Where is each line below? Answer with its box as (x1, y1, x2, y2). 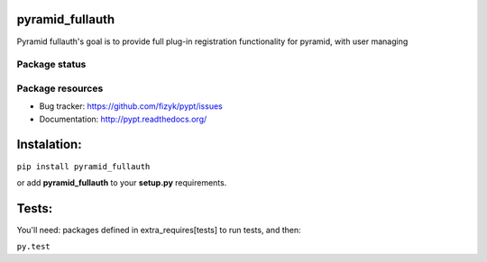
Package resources (16, 82, 104, 95)
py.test (16, 241, 51, 252)
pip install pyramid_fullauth (16, 161, 151, 171)
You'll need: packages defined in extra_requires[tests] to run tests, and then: (16, 224, 301, 235)
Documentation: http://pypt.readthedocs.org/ (39, 113, 207, 124)
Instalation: (16, 137, 82, 152)
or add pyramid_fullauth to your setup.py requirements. (16, 176, 227, 188)
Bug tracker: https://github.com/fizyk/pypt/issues (39, 101, 223, 112)
